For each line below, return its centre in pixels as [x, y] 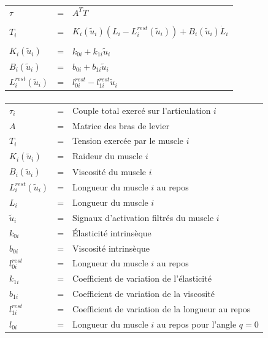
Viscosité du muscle [109, 171]
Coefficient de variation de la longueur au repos [162, 308]
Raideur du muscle [108, 156]
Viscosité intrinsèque [111, 248]
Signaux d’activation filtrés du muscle [143, 217]
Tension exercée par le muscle [128, 141]
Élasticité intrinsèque [112, 232]
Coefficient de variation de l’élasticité [142, 278]
